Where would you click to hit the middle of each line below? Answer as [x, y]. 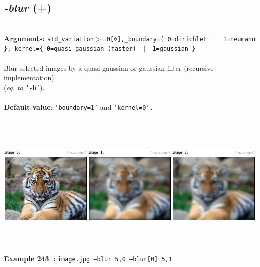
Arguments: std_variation [49, 38]
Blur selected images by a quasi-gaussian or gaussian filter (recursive [109, 68]
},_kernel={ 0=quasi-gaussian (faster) [70, 49]
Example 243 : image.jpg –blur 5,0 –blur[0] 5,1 [88, 258]
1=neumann [239, 39]
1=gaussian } [174, 49]
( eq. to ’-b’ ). [24, 87]
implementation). [30, 78]
